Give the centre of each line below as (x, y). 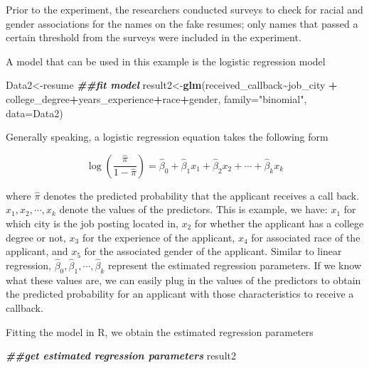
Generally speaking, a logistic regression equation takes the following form (167, 137)
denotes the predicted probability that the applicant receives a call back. (202, 195)
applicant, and (37, 251)
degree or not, (36, 237)
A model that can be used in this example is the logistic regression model (166, 61)
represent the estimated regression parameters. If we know (234, 265)
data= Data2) (34, 113)
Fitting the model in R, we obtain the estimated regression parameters (160, 331)
